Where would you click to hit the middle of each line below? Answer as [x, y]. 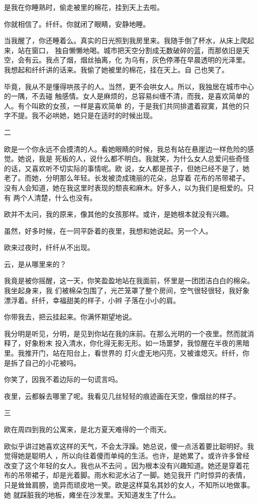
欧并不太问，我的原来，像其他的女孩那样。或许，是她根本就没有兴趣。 [119, 214]
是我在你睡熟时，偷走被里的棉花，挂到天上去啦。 [84, 7]
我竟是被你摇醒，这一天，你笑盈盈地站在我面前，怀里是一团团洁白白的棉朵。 [129, 281]
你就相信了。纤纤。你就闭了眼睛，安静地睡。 [77, 24]
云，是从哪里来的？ [35, 264]
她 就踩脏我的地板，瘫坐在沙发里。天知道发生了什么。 [92, 494]
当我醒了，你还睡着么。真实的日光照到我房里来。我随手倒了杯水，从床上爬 [126, 40]
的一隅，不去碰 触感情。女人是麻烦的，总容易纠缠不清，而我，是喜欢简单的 [127, 96]
